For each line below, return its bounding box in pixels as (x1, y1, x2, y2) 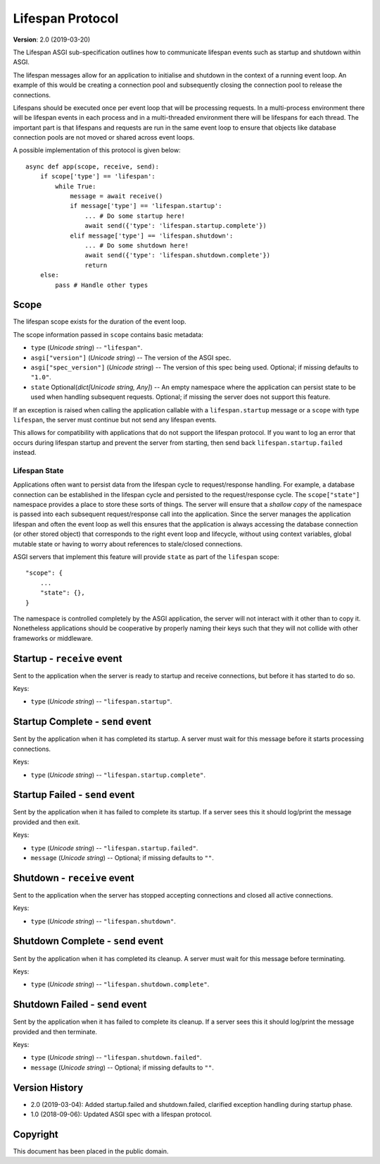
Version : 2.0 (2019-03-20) (13, 35, 91, 44)
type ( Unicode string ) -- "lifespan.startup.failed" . (30, 843, 198, 852)
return (84, 261, 108, 269)
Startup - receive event (13, 652, 122, 664)
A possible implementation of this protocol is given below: (13, 146, 181, 154)
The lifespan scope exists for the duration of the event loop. (13, 317, 186, 326)
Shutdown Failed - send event (13, 998, 147, 1011)
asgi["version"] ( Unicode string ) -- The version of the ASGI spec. (30, 353, 232, 362)
